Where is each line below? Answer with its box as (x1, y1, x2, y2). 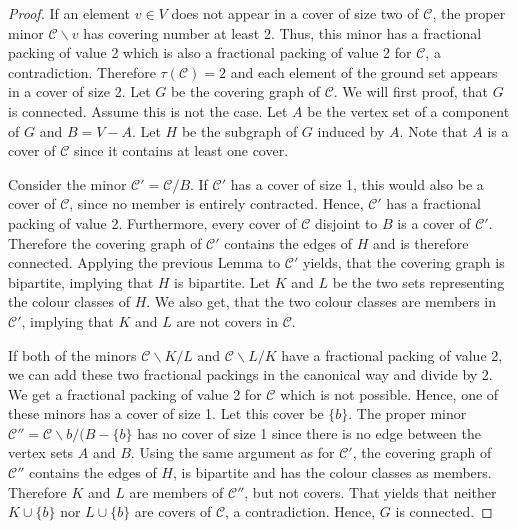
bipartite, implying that (8, 271, 154, 292)
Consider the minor (8, 173, 127, 194)
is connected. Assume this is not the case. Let (8, 100, 288, 121)
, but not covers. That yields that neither (244, 481, 497, 502)
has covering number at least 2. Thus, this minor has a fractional (83, 22, 482, 43)
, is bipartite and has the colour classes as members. (172, 462, 492, 483)
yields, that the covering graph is (302, 252, 505, 273)
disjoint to (315, 212, 378, 233)
